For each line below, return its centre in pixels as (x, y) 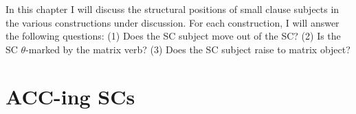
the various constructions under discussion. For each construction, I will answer (173, 22)
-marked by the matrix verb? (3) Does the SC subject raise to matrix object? (188, 49)
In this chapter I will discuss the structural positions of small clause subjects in (173, 9)
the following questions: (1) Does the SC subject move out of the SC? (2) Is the (173, 36)
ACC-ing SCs (70, 96)
